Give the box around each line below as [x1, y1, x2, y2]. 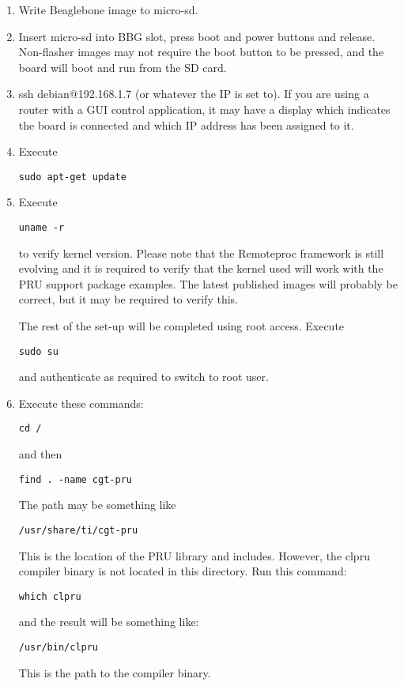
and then [18, 446, 62, 462]
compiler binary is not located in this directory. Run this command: [18, 563, 347, 579]
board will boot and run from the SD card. [18, 58, 227, 75]
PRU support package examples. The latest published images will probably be [18, 275, 398, 292]
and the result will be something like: [18, 613, 199, 630]
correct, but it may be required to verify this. [18, 291, 238, 307]
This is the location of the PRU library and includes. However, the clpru [18, 547, 370, 563]
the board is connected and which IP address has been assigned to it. [18, 116, 354, 133]
